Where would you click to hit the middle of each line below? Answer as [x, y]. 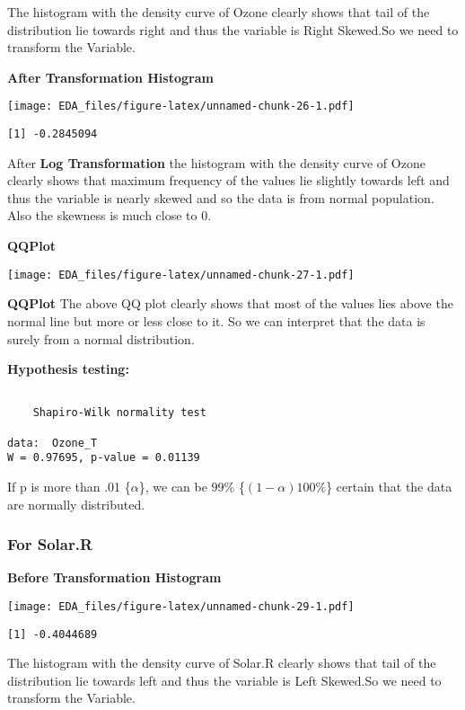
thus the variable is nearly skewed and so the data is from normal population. [221, 197]
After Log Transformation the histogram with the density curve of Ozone [216, 162]
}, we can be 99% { [192, 486]
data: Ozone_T [53, 443]
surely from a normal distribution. [101, 338]
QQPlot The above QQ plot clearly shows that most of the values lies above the [230, 303]
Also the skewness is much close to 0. [110, 215]
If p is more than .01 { [69, 486]
